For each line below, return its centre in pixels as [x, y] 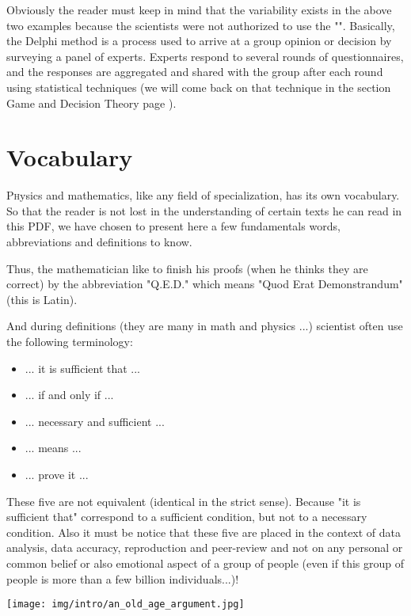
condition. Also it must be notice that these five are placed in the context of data [204, 532]
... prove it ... [57, 474]
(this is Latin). [42, 299]
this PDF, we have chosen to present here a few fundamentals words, [173, 226]
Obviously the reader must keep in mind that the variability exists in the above [199, 10]
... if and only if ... [69, 395]
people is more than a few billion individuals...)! [123, 578]
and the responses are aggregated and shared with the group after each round [195, 72]
